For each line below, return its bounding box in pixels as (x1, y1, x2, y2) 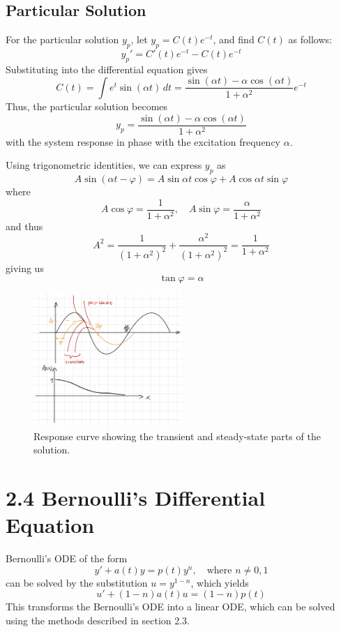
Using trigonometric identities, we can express (6, 158, 202, 172)
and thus (6, 218, 43, 233)
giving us (6, 260, 44, 275)
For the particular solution (6, 32, 119, 47)
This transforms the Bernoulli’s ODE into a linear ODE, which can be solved (6, 599, 335, 614)
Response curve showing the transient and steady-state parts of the (33, 428, 321, 443)
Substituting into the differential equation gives (6, 61, 208, 76)
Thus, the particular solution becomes (6, 98, 168, 113)
